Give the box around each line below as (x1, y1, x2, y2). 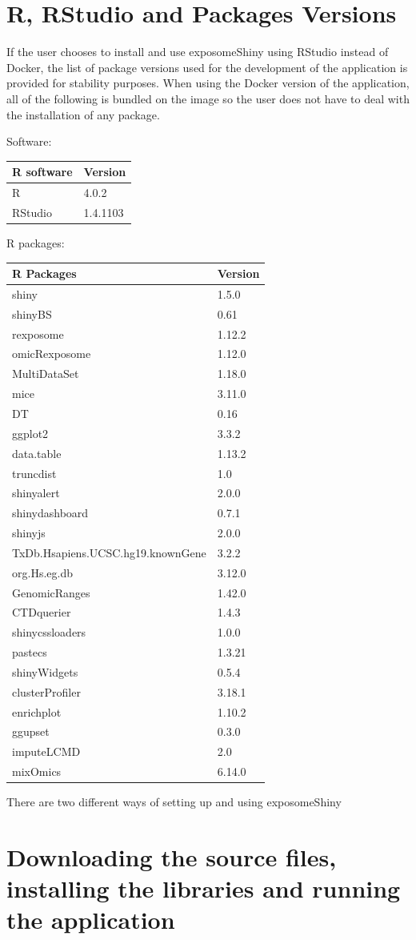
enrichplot (12, 703, 62, 720)
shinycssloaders (12, 624, 86, 641)
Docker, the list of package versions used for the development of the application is (6, 58, 408, 75)
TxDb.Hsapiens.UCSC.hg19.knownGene (12, 544, 206, 560)
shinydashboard (12, 504, 89, 521)
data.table (12, 444, 62, 461)
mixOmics (12, 763, 62, 780)
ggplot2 (12, 424, 49, 441)
